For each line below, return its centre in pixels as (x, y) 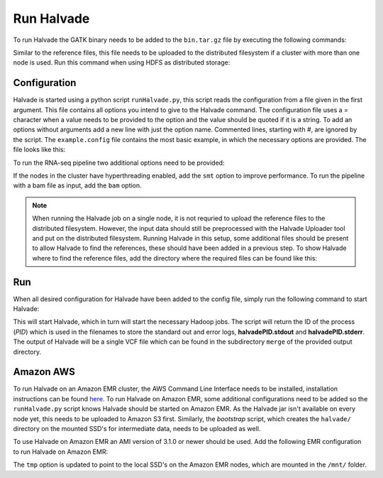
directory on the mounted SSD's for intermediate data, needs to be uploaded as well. (137, 429)
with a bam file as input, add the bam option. (77, 185)
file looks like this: (39, 150)
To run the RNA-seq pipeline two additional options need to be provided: (119, 163)
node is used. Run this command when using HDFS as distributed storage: (122, 63)
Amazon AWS (44, 372)
